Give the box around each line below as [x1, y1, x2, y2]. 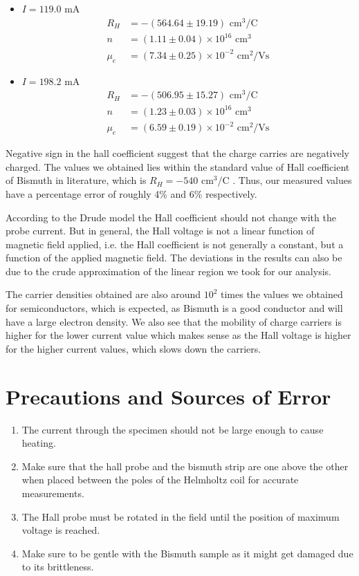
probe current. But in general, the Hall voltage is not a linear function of [6, 223, 315, 238]
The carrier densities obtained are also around [6, 287, 201, 301]
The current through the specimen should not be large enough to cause [21, 422, 324, 436]
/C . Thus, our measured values [217, 173, 352, 187]
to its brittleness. [21, 559, 94, 574]
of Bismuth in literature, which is [6, 173, 147, 187]
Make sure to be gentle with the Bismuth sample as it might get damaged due [21, 546, 353, 560]
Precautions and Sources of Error [6, 382, 331, 410]
